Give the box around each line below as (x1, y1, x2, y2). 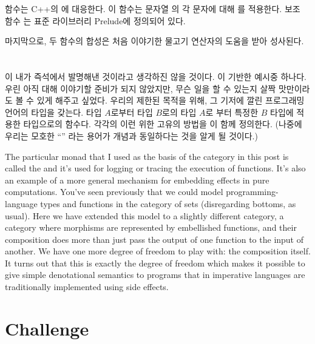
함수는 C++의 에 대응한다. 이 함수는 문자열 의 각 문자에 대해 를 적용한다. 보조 (5, 2, 300, 15)
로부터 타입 (110, 105, 153, 118)
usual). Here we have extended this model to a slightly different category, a (5, 209, 284, 222)
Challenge (5, 316, 89, 340)
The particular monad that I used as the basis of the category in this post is (5, 150, 289, 162)
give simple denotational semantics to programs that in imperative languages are (5, 268, 305, 281)
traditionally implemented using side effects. (5, 280, 169, 293)
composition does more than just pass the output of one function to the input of (5, 233, 304, 245)
